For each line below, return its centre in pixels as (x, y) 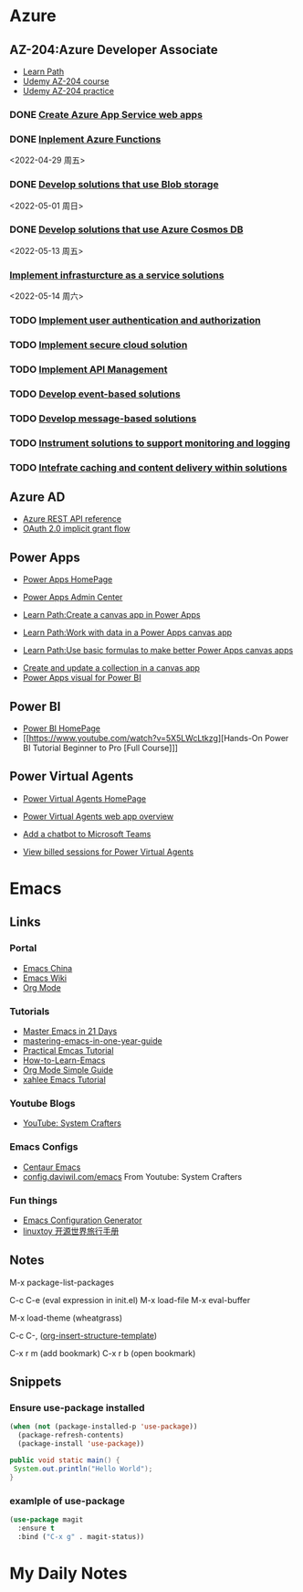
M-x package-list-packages (62, 1282)
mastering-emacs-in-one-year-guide (92, 1040)
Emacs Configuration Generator (82, 1220)
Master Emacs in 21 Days (70, 1031)
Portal (23, 949)
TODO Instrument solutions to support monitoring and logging (150, 442)
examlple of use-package (67, 1501)
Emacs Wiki (44, 978)
